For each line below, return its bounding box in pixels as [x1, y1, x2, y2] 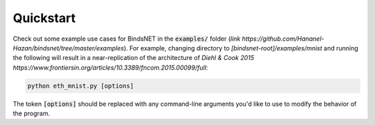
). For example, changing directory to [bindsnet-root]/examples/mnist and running [124, 44, 359, 52]
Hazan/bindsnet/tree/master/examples [12, 44, 124, 52]
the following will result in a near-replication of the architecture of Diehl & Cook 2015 [12, 54, 255, 62]
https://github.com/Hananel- [242, 35, 324, 43]
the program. [12, 109, 50, 117]
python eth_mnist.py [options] [27, 81, 135, 90]
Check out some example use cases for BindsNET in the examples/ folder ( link [12, 35, 241, 43]
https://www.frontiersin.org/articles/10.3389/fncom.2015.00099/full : [12, 63, 208, 72]
